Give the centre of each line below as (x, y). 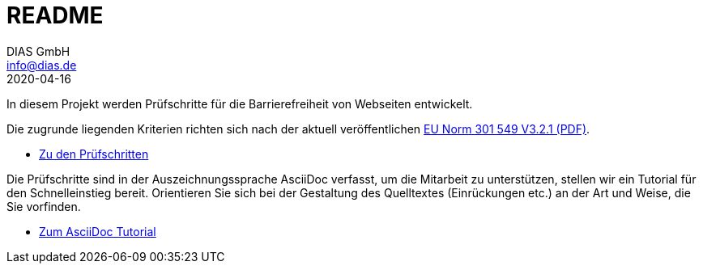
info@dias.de (42, 65)
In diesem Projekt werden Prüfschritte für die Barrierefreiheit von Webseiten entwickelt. (240, 103)
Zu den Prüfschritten (94, 154)
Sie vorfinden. (44, 206)
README (55, 15)
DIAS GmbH (38, 51)
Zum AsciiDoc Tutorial (98, 231)
